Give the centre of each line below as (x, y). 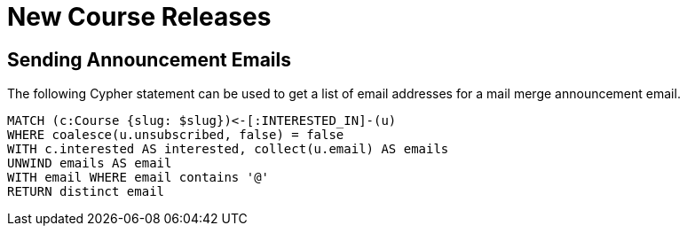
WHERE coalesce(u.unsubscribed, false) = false (176, 135)
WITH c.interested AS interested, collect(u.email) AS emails (228, 149)
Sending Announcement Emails (149, 59)
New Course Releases (139, 17)
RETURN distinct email (86, 192)
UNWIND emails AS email (90, 163)
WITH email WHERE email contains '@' (138, 178)
